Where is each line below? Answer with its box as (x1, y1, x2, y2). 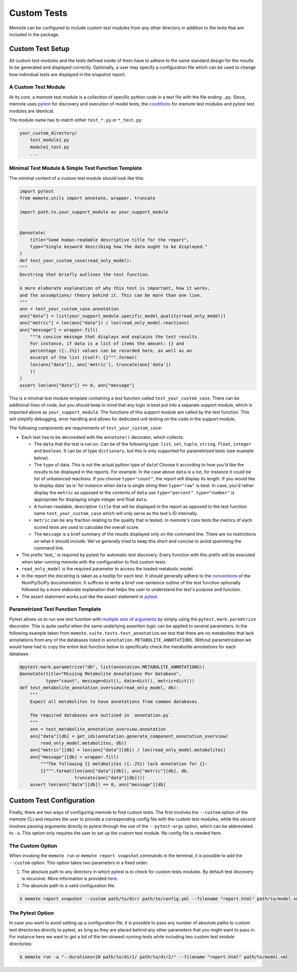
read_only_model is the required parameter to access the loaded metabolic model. (21, 566, 194, 572)
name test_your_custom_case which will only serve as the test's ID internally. (34, 510, 198, 516)
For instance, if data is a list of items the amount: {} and (30, 341, 184, 347)
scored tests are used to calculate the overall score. (34, 524, 140, 530)
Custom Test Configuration (9, 796, 95, 805)
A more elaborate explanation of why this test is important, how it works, (19, 285, 210, 291)
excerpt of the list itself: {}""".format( (30, 355, 137, 360)
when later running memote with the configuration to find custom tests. (21, 559, 167, 564)
